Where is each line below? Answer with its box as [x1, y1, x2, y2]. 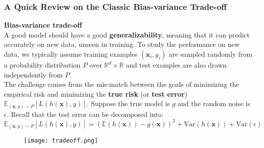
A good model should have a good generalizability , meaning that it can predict [4, 29, 250, 39]
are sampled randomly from [169, 49, 253, 59]
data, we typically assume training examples [4, 49, 138, 59]
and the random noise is [178, 98, 251, 109]
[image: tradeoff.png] [24, 137, 98, 144]
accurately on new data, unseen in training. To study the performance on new [4, 39, 240, 49]
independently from [4, 69, 63, 79]
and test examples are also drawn [126, 60, 227, 70]
